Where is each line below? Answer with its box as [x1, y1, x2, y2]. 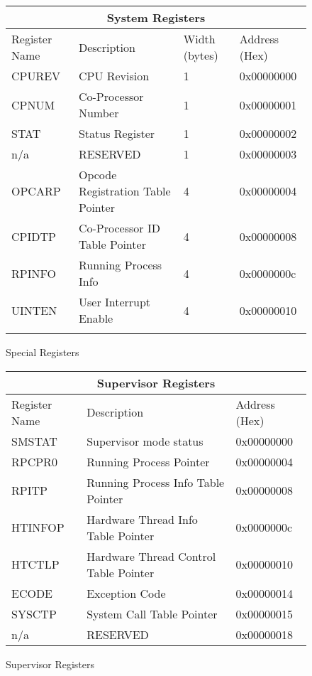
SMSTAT [11, 432, 57, 449]
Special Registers [6, 345, 79, 359]
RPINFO [11, 264, 56, 281]
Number [78, 104, 119, 121]
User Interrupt [78, 294, 151, 310]
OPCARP [11, 183, 61, 199]
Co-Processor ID [78, 220, 160, 236]
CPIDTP [11, 227, 56, 245]
